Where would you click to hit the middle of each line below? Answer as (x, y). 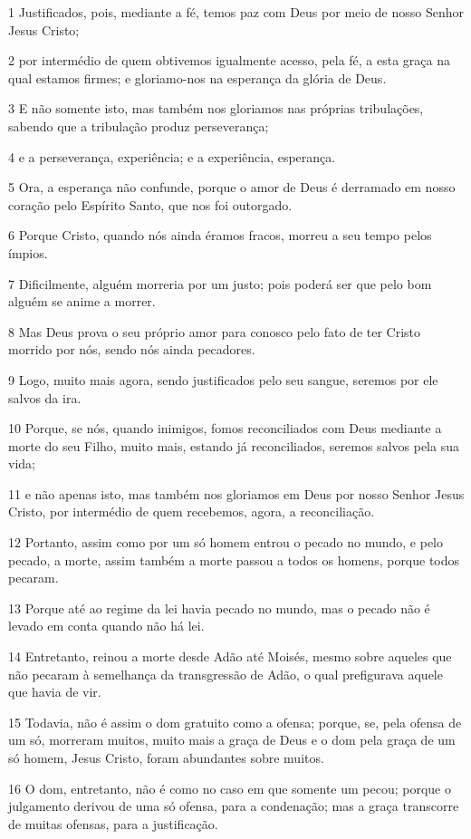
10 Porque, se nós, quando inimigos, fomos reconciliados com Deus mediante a (225, 428)
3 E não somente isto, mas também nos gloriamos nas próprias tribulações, (216, 108)
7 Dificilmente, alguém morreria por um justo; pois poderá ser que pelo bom (220, 283)
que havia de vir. (55, 692)
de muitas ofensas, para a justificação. (113, 823)
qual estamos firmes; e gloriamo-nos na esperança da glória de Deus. (197, 77)
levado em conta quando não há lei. (106, 626)
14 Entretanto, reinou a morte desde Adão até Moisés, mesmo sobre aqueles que (230, 656)
